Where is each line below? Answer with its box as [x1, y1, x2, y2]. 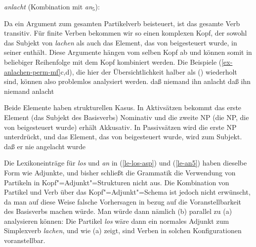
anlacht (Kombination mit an [4, 1, 92, 11]
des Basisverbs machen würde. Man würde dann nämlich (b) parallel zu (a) [4, 206, 232, 216]
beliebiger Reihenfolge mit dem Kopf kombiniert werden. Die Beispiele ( [4, 56, 222, 67]
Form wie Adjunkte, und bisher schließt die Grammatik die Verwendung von [4, 167, 236, 177]
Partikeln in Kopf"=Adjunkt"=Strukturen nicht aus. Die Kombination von [4, 177, 229, 187]
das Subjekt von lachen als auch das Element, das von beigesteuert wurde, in [4, 37, 237, 47]
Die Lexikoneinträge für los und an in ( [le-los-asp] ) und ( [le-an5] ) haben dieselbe [4, 158, 247, 168]
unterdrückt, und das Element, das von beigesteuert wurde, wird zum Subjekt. [4, 131, 242, 142]
